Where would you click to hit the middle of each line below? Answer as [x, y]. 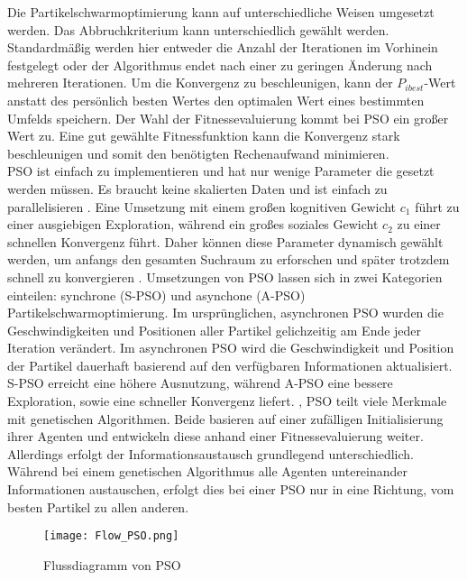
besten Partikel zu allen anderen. [98, 506]
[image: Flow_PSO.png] [111, 536]
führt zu [437, 206]
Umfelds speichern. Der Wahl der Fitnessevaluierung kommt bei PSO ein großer [228, 118]
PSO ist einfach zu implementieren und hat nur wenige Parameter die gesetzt [221, 171]
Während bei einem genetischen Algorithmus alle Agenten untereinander [208, 471]
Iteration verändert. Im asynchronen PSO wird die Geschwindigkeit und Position [231, 348]
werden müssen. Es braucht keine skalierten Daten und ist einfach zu [197, 188]
